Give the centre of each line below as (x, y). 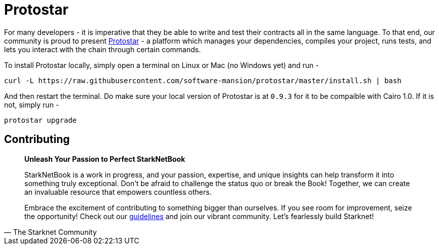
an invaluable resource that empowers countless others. (118, 192)
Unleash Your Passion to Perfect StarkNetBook (105, 159)
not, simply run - (32, 104)
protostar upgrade (41, 120)
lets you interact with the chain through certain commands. (102, 49)
